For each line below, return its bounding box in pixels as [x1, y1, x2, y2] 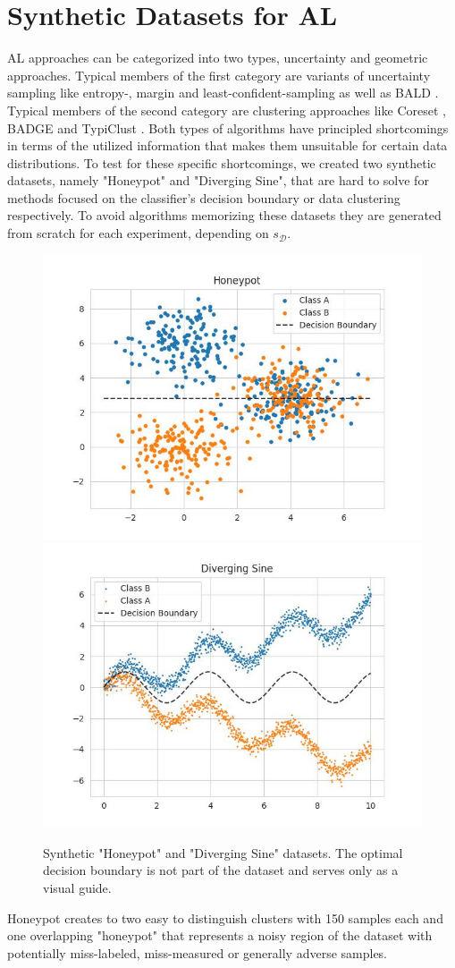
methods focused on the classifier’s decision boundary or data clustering [7, 188, 400, 207]
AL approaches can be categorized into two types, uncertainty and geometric [7, 48, 428, 67]
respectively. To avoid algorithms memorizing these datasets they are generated [7, 206, 442, 225]
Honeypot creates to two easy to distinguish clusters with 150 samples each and [7, 908, 443, 927]
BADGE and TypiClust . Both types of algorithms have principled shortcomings [7, 118, 449, 137]
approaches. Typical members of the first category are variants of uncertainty [7, 65, 431, 84]
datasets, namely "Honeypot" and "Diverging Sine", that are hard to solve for [7, 171, 429, 190]
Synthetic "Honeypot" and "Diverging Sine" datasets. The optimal [43, 843, 403, 862]
